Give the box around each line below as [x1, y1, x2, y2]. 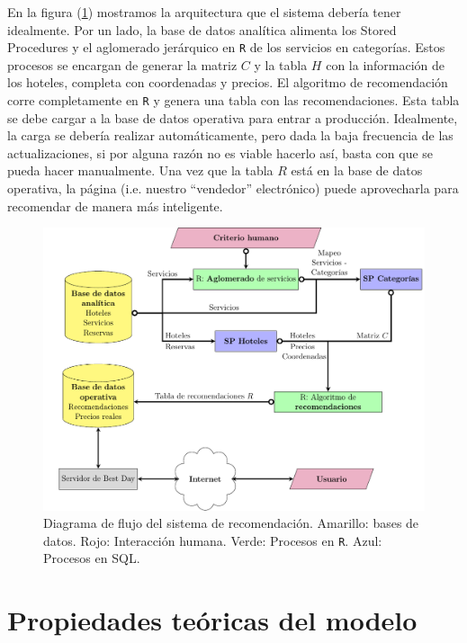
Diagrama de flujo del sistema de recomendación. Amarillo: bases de [43, 514, 419, 532]
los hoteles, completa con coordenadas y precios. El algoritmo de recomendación [7, 73, 448, 92]
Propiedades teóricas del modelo [7, 602, 418, 639]
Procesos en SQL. [43, 549, 140, 567]
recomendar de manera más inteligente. [7, 196, 223, 215]
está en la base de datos [291, 161, 423, 180]
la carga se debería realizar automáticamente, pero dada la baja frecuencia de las [7, 126, 454, 145]
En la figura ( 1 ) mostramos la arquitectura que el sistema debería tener [7, 3, 401, 21]
